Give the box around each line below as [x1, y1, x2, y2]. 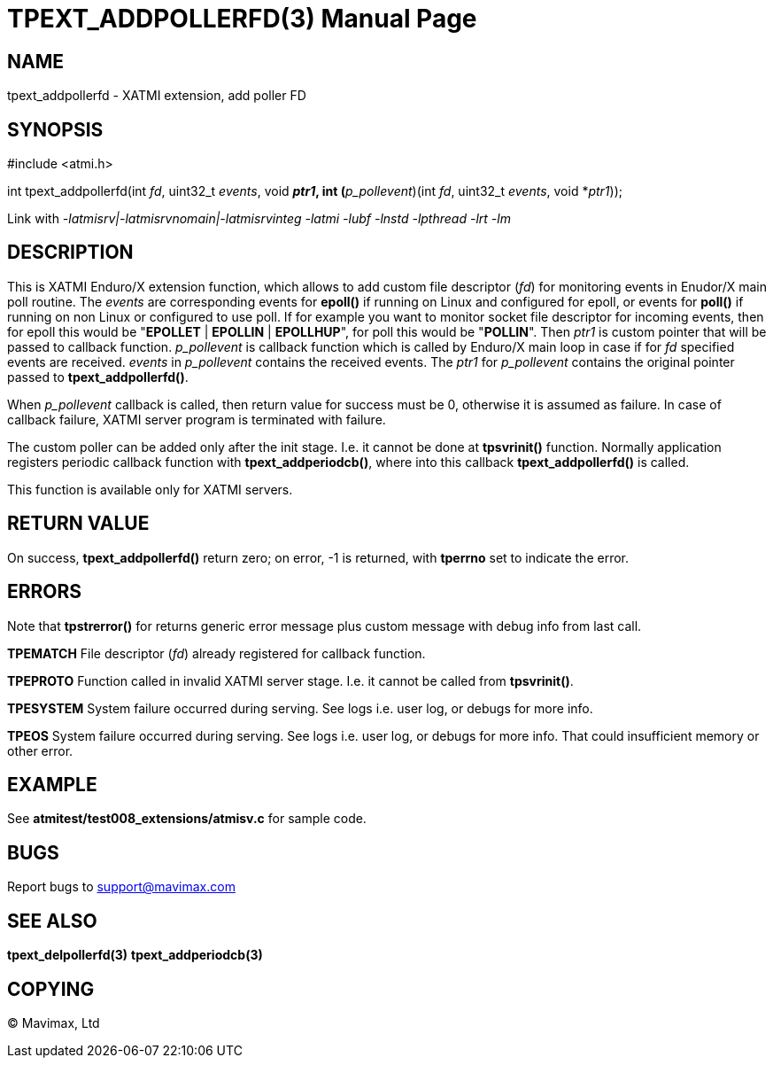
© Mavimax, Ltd [7, 1014, 100, 1030]
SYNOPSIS [7, 118, 104, 141]
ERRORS [7, 580, 82, 603]
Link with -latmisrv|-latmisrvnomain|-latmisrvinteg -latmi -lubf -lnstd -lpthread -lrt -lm [7, 211, 511, 227]
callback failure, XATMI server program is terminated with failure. [7, 411, 386, 427]
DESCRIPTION [7, 241, 134, 264]
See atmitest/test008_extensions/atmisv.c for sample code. [7, 811, 367, 827]
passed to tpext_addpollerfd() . [7, 369, 189, 385]
